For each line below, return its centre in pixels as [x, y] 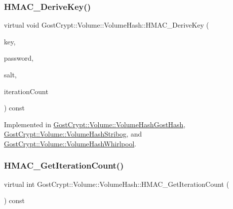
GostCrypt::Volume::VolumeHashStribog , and [73, 134]
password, [19, 58]
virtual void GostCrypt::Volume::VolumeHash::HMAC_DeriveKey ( [107, 25]
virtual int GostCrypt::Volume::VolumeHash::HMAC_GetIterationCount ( [116, 184]
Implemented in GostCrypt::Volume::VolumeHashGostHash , [95, 124]
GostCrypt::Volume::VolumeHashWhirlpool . [70, 143]
